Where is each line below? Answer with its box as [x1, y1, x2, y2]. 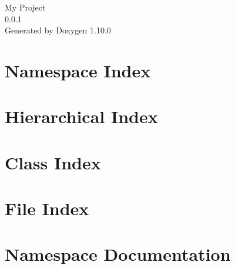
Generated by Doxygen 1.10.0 [5, 24, 111, 36]
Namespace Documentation [5, 242, 231, 266]
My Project [5, 1, 46, 13]
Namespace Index [5, 58, 151, 82]
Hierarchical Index [5, 104, 158, 128]
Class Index [5, 150, 101, 174]
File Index [5, 196, 89, 220]
